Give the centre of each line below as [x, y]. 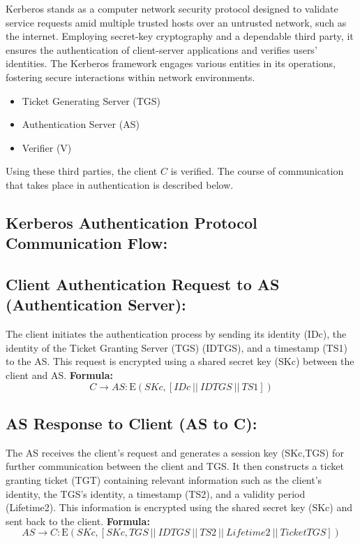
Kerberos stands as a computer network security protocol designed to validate [172, 8]
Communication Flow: [87, 243]
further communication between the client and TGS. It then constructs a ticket [175, 466]
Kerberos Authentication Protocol [132, 222]
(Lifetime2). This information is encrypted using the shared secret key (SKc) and [179, 507]
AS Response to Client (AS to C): [132, 423]
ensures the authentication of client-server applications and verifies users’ [162, 49]
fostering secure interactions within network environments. [130, 77]
